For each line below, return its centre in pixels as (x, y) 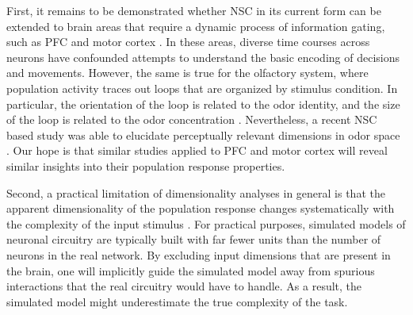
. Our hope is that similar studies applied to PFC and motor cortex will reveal (197, 150)
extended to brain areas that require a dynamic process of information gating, (196, 26)
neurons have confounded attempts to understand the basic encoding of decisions (203, 57)
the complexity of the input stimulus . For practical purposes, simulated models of (206, 223)
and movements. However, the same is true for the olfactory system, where (187, 73)
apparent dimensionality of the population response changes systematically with (201, 208)
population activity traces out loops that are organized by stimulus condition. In (202, 88)
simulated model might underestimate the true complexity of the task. (177, 301)
